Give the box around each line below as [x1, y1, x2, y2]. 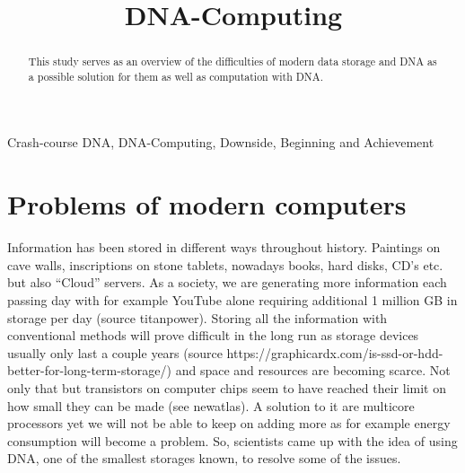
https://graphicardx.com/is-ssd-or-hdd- [226, 343, 443, 362]
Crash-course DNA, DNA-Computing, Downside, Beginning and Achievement [7, 133, 434, 152]
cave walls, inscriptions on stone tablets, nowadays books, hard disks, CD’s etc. [7, 255, 443, 274]
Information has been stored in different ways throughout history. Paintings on [7, 238, 441, 257]
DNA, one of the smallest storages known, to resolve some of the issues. [7, 449, 401, 468]
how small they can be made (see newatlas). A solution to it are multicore [7, 396, 415, 415]
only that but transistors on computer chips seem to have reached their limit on [7, 378, 447, 397]
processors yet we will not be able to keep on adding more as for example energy [7, 414, 451, 433]
